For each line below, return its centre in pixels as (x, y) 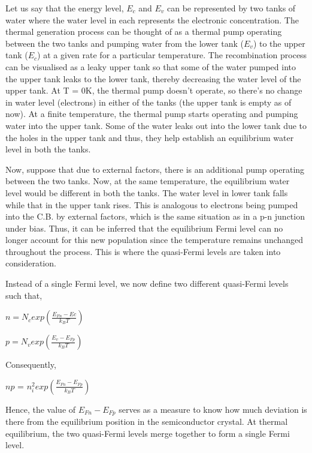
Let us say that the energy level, (65, 8)
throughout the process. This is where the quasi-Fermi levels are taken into (143, 251)
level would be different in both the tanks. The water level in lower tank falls (147, 192)
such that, (24, 295)
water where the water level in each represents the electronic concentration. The (152, 19)
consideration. (31, 263)
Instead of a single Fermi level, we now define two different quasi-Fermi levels (147, 283)
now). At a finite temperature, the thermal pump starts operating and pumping (152, 114)
